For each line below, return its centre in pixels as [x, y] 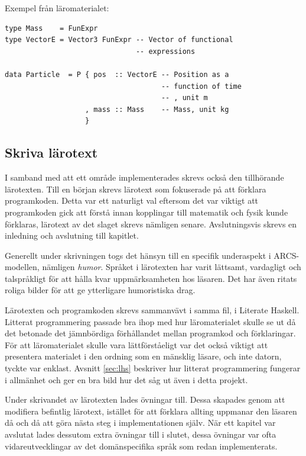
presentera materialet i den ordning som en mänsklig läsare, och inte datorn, [143, 356]
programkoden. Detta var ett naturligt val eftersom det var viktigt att [132, 200]
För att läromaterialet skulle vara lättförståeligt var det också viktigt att [136, 344]
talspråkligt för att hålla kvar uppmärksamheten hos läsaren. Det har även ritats [151, 278]
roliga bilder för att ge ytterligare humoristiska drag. [100, 290]
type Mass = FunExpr [51, 28]
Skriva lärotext [51, 152]
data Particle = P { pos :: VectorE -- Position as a [117, 74]
